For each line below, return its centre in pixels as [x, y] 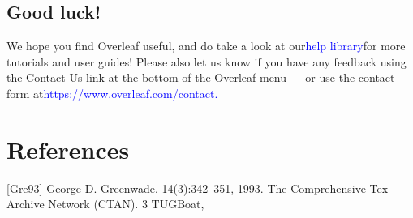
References [68, 149]
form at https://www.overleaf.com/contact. [112, 93]
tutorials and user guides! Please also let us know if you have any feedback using [206, 61]
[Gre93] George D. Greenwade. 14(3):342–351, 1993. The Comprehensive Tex [198, 188]
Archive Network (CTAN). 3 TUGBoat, [105, 204]
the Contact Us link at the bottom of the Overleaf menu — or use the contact [201, 77]
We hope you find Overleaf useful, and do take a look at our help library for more [206, 46]
